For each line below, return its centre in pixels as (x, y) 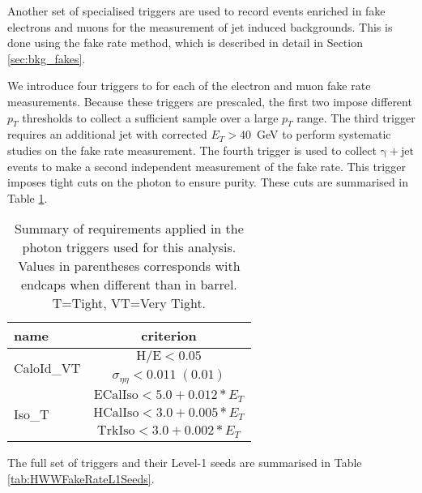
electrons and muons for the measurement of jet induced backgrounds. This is (200, 26)
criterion (169, 336)
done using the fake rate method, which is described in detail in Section (185, 43)
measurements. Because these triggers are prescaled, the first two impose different (210, 101)
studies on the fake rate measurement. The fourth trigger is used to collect (192, 150)
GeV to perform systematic (324, 134)
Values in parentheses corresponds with (129, 266)
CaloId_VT (47, 367)
